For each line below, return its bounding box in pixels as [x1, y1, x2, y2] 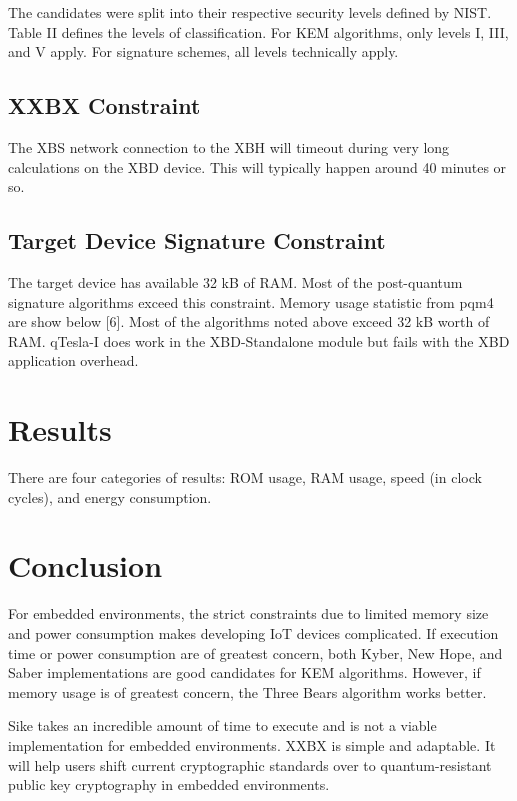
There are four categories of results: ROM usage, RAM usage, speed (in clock [8, 467, 482, 488]
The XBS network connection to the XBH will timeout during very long [8, 136, 450, 157]
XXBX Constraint [8, 90, 201, 121]
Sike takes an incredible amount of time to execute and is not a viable [8, 715, 437, 736]
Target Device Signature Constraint [8, 225, 386, 256]
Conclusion [8, 545, 163, 586]
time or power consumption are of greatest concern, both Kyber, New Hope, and [8, 642, 503, 663]
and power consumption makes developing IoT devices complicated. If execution [8, 622, 499, 643]
